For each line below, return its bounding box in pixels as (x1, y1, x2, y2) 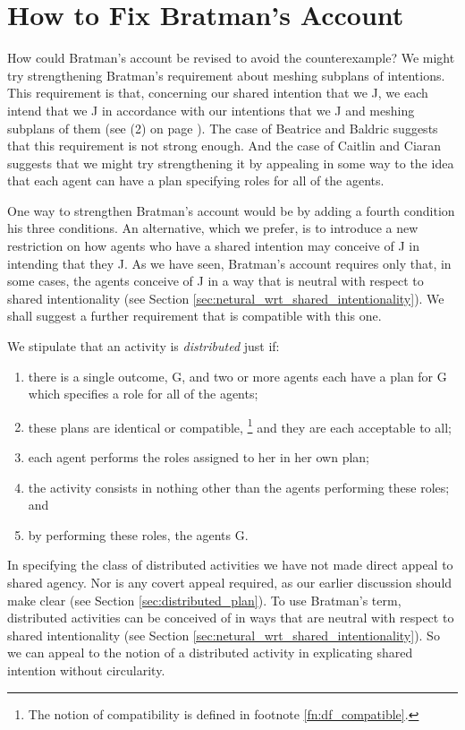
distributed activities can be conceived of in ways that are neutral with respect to (7, 608, 454, 627)
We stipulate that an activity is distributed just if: (7, 337, 280, 356)
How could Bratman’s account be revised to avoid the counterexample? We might (7, 48, 455, 67)
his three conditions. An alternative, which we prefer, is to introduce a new (7, 219, 418, 237)
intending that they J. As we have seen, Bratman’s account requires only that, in (7, 253, 452, 272)
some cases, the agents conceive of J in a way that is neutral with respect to (7, 271, 424, 290)
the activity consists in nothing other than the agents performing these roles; (28, 477, 450, 496)
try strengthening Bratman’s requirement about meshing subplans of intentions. (7, 65, 445, 84)
